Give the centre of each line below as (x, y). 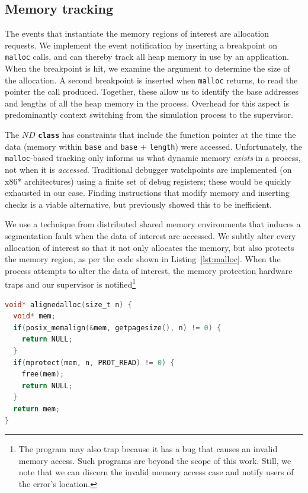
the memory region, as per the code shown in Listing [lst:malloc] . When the (143, 259)
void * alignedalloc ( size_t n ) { (68, 304)
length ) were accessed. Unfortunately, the (226, 146)
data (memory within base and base (71, 146)
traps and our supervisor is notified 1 (70, 283)
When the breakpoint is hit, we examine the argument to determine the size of (147, 68)
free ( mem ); (43, 374)
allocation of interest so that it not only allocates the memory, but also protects (150, 247)
